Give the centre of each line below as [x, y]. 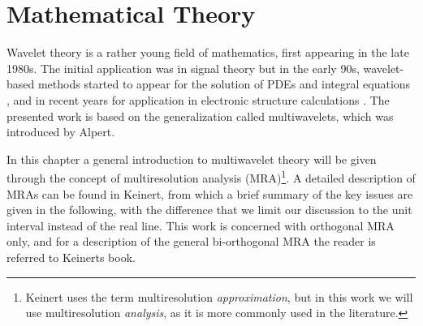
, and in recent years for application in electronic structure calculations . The [198, 99]
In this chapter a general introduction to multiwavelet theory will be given [192, 159]
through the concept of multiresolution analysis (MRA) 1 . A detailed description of [211, 176]
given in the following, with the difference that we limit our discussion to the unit [209, 210]
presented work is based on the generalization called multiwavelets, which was [200, 116]
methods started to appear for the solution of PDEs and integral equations [224, 84]
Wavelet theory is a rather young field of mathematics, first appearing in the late [208, 52]
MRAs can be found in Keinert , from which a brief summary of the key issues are [210, 193]
